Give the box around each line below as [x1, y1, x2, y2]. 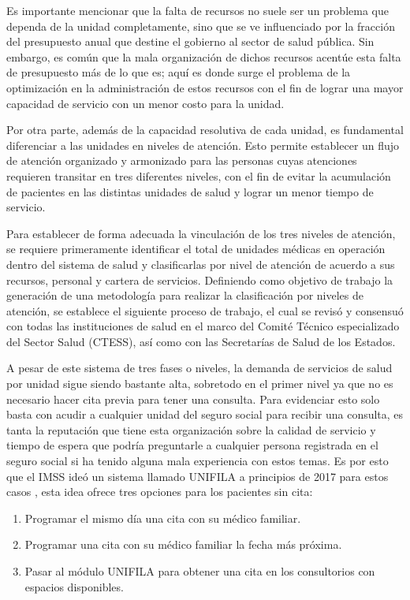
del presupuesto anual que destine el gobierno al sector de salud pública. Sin [6, 33, 375, 50]
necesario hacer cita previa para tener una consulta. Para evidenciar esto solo [6, 390, 380, 407]
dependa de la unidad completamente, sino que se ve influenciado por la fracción [6, 17, 395, 34]
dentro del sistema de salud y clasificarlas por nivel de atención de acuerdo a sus [6, 255, 395, 272]
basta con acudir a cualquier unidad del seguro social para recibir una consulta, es [6, 406, 404, 423]
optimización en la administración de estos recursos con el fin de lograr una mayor [6, 79, 404, 95]
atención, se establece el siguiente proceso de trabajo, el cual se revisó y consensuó [6, 302, 404, 319]
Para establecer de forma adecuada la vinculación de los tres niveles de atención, [6, 225, 396, 241]
